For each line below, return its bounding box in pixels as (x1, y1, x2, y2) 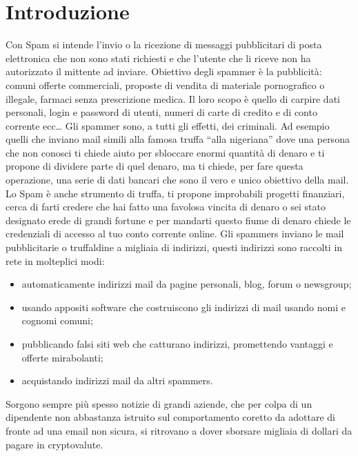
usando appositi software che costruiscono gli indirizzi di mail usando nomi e (21, 299, 346, 314)
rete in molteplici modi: (6, 253, 105, 268)
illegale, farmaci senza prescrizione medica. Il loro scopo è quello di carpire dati (6, 91, 340, 106)
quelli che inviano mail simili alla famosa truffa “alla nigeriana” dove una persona (6, 132, 350, 146)
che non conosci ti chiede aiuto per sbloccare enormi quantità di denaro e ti (6, 145, 325, 159)
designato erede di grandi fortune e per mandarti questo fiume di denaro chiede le (6, 212, 351, 227)
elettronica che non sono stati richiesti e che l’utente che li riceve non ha (6, 50, 311, 65)
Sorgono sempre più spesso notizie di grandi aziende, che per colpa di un (6, 396, 312, 410)
